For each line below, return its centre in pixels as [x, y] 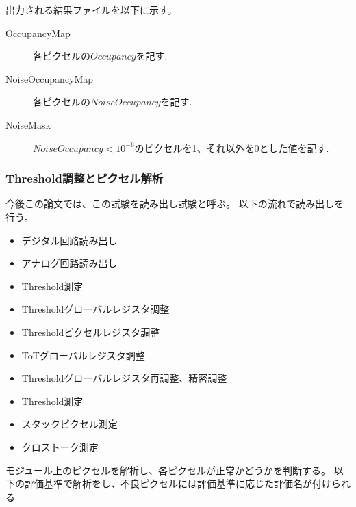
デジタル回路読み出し [69, 240]
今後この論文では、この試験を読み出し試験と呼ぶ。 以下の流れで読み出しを [175, 204]
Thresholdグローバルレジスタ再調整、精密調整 [124, 378]
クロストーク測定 [60, 446]
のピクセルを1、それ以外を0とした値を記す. [232, 147]
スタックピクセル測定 [69, 424]
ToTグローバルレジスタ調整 [83, 355]
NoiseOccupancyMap [50, 78]
